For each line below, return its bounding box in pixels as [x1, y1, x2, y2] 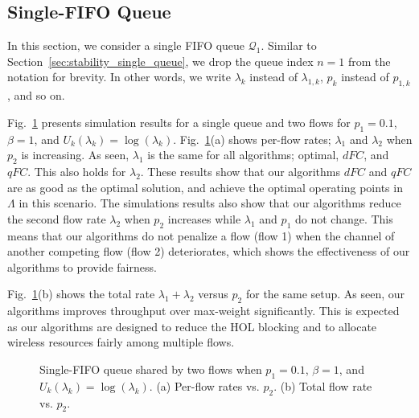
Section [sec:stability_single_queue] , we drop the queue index [7, 52, 314, 69]
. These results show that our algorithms [140, 162, 341, 179]
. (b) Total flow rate [273, 377, 372, 394]
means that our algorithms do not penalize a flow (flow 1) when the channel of [7, 227, 395, 244]
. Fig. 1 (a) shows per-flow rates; [173, 130, 331, 147]
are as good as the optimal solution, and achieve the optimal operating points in [7, 178, 403, 195]
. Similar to [261, 37, 317, 54]
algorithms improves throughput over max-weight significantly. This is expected [7, 302, 400, 319]
